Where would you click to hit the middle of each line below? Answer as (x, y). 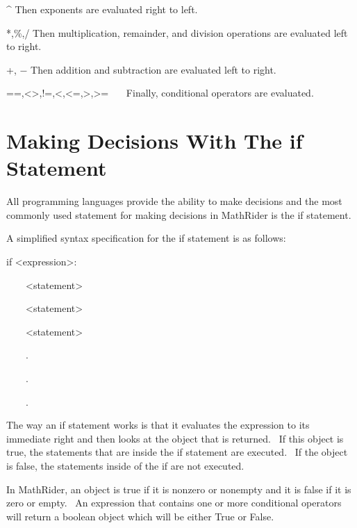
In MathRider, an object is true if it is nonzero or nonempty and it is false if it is (179, 489)
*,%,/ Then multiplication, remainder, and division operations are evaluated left (177, 32)
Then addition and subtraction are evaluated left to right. (153, 69)
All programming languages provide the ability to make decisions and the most (174, 201)
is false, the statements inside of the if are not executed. (125, 465)
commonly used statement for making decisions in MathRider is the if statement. (179, 214)
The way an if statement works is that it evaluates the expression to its (158, 425)
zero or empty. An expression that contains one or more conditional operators (174, 503)
